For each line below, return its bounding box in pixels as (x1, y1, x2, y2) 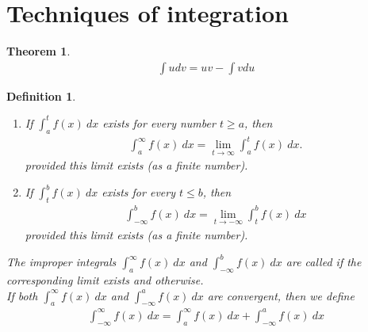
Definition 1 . (6, 87, 76, 104)
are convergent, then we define (207, 287, 355, 303)
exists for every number (102, 114, 216, 131)
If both (6, 287, 38, 303)
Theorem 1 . (6, 43, 71, 59)
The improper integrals (6, 254, 117, 270)
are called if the (286, 254, 362, 270)
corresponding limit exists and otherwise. (6, 271, 204, 288)
